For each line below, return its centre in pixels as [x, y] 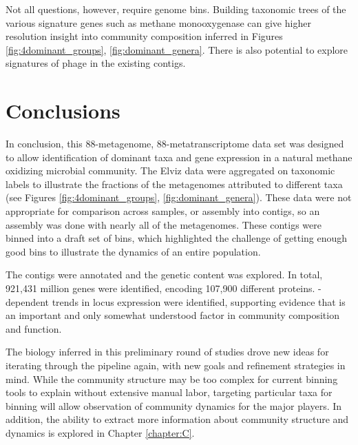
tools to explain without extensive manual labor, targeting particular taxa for [169, 392]
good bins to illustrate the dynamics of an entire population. [133, 251]
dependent [28, 301]
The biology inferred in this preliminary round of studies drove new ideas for [167, 352]
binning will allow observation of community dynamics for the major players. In [174, 405]
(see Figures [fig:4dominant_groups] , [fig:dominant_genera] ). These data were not [179, 197]
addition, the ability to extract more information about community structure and [177, 419]
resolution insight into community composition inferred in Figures [144, 36]
